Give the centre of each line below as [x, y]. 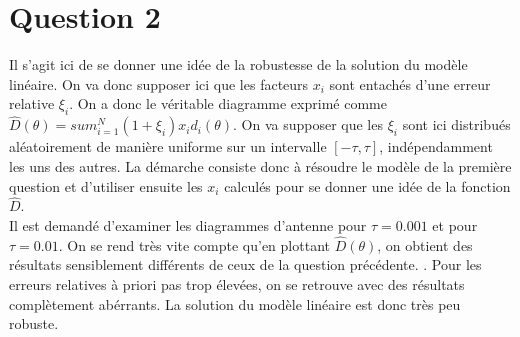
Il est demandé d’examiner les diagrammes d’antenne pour [188, 224]
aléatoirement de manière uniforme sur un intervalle [168, 146]
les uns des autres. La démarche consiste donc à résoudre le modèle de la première [260, 165]
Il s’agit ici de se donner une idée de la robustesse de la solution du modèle [238, 64]
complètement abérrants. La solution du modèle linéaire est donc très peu [235, 303]
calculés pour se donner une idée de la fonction [367, 185]
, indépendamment [436, 146]
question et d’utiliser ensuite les [106, 185]
